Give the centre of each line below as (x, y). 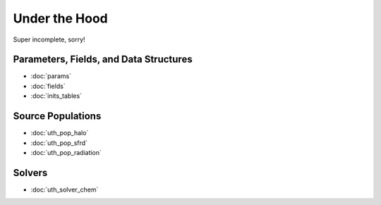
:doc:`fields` (48, 86)
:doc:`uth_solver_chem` (65, 190)
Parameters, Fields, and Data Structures (103, 60)
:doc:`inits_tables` (56, 96)
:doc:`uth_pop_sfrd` (59, 143)
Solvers (30, 173)
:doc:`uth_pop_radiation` (66, 152)
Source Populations (57, 116)
